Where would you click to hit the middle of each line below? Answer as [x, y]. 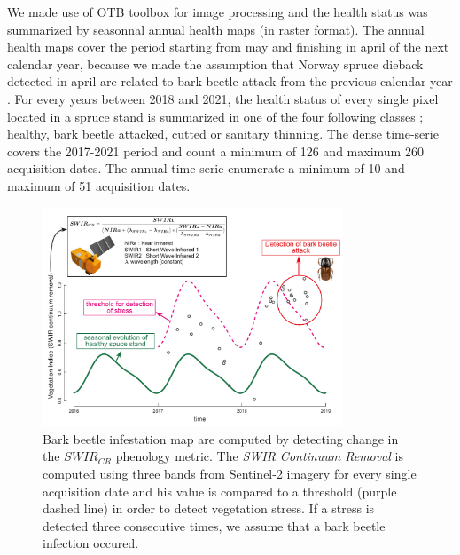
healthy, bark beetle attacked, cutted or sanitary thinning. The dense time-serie [223, 134]
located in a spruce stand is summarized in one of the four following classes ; [215, 116]
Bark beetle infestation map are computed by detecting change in [221, 438]
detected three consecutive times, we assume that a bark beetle [214, 525]
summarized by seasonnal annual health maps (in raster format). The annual [216, 29]
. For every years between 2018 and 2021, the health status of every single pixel [223, 98]
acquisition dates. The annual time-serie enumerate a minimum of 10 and [206, 168]
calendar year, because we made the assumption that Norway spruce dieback [215, 63]
